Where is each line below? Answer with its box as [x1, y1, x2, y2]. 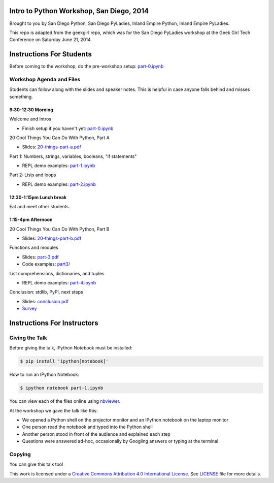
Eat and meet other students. [9, 204, 71, 210]
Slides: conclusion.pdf [22, 298, 68, 304]
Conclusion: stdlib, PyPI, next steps [9, 289, 83, 295]
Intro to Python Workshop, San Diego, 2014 [9, 7, 149, 15]
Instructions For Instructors [9, 318, 98, 327]
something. [9, 93, 33, 100]
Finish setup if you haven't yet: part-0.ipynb [22, 125, 114, 132]
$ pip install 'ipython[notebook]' [20, 359, 109, 364]
